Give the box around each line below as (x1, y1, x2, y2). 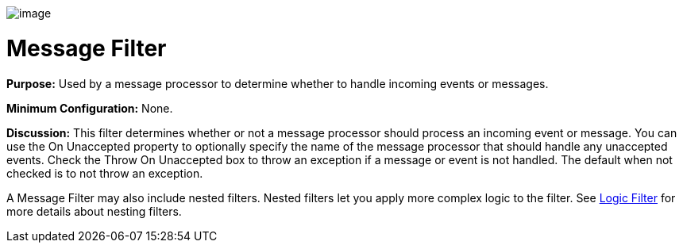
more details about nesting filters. (6, 204, 182, 218)
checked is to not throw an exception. (6, 166, 203, 180)
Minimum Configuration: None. (6, 101, 173, 115)
